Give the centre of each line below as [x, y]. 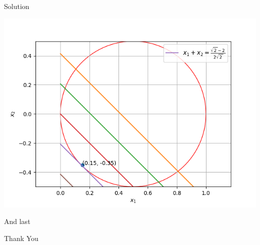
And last [17, 221]
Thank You [21, 238]
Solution [17, 6]
